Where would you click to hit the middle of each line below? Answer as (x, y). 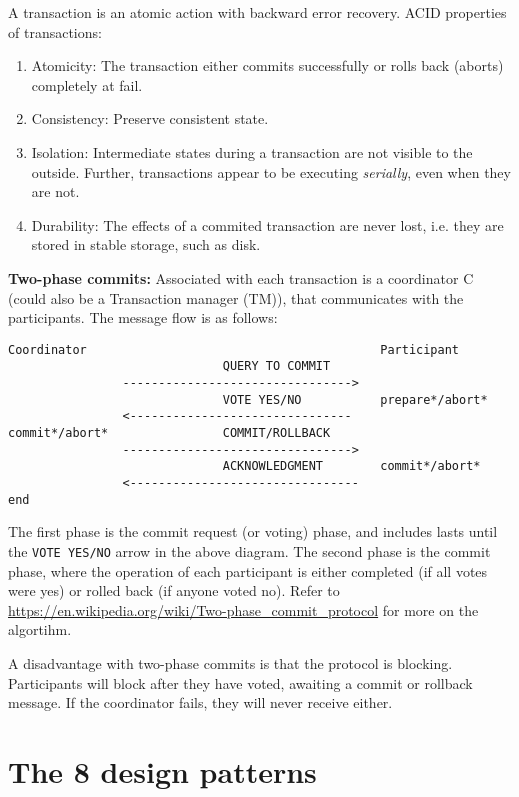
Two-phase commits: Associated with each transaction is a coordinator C (241, 277)
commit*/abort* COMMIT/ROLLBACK (169, 433)
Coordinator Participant (234, 349)
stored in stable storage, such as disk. (146, 244)
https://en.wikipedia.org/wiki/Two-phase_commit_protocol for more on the (243, 609)
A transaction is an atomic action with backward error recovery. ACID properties (257, 12)
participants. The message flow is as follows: (143, 317)
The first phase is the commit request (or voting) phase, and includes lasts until (253, 531)
